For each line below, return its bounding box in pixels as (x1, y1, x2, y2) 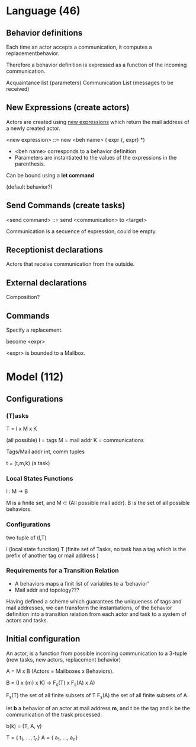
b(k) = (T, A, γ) (6, 723, 42, 730)
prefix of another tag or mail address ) (6, 552, 99, 559)
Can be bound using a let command (6, 171, 95, 179)
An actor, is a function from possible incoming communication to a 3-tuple (6, 650, 188, 657)
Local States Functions (6, 474, 73, 482)
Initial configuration (6, 634, 81, 644)
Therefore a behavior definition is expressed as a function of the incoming (6, 61, 187, 68)
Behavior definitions (6, 28, 83, 38)
